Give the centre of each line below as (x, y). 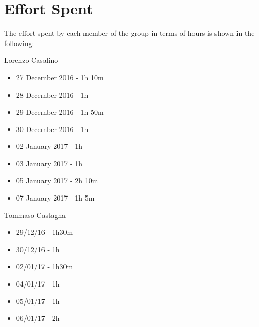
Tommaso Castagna (35, 215)
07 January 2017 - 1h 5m (55, 198)
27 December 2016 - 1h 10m (60, 77)
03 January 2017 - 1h (49, 163)
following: (19, 43)
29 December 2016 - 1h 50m (60, 112)
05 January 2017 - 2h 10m (57, 180)
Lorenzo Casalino (31, 60)
